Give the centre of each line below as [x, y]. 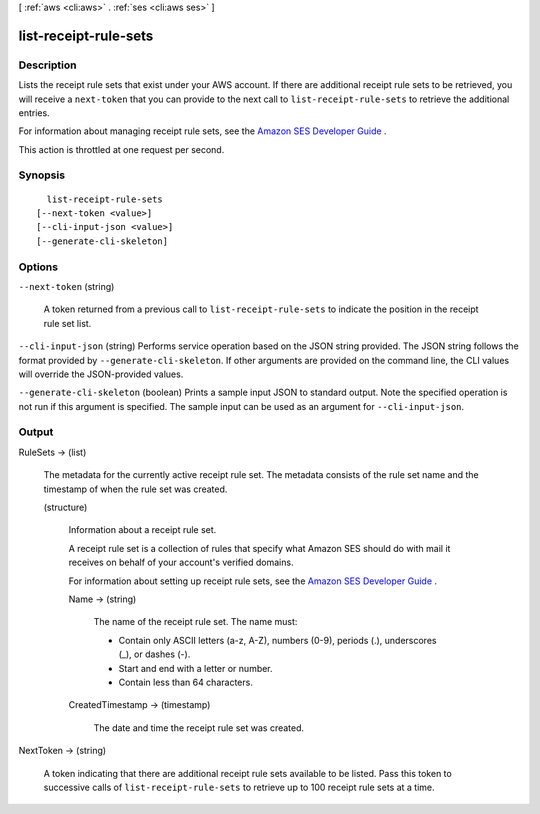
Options [38, 267]
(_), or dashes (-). [154, 654]
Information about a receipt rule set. [142, 530]
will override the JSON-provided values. [101, 374]
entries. [34, 112]
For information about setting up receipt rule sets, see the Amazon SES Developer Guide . [253, 581]
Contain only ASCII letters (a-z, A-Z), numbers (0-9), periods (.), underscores [277, 640]
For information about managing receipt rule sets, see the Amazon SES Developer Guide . [202, 131]
